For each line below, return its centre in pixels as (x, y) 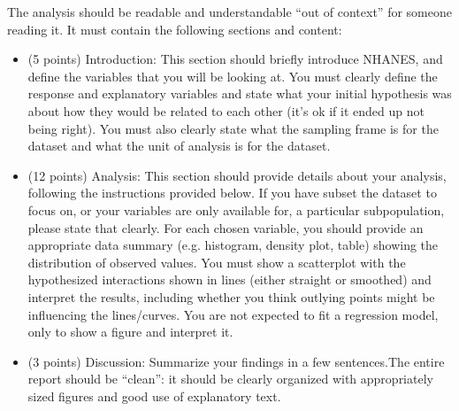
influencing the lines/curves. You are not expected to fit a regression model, (233, 314)
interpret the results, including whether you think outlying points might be (231, 296)
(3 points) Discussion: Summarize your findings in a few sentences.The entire (236, 361)
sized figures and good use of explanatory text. (154, 395)
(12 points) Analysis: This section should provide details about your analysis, (237, 175)
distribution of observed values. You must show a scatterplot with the (217, 262)
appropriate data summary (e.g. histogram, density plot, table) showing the (233, 245)
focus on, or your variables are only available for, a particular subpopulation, (236, 209)
